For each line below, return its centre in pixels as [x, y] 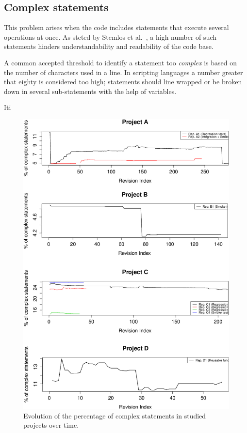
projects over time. [51, 425]
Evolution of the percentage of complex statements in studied [115, 415]
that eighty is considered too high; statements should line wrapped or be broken [123, 82]
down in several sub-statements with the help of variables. [90, 91]
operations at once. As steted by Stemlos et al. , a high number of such [110, 37]
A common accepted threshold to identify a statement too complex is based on [120, 62]
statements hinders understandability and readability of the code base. [109, 46]
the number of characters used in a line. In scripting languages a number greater [123, 72]
